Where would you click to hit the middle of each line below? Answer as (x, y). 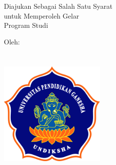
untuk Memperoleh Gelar (42, 15)
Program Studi (26, 25)
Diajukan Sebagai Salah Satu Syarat (58, 6)
